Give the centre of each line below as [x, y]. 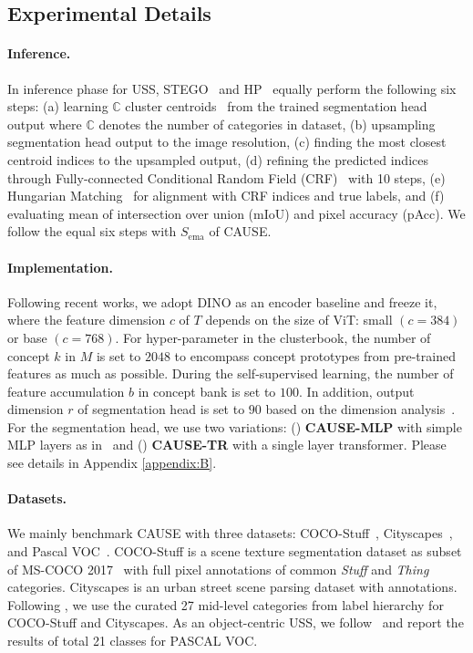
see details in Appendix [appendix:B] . [112, 463]
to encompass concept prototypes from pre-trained [315, 355]
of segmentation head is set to [161, 409]
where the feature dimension [87, 320]
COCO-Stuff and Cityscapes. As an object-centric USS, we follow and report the [236, 622]
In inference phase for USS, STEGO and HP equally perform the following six [232, 88]
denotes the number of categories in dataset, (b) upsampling [267, 124]
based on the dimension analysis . [360, 409]
